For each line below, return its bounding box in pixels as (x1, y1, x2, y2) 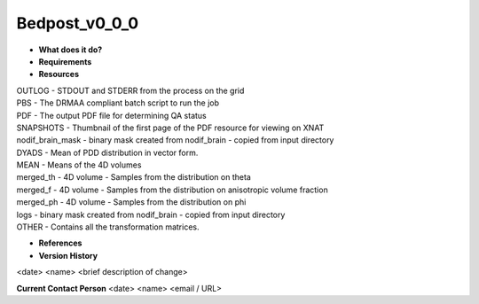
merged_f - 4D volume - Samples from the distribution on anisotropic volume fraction (16, 184, 328, 195)
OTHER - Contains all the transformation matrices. (16, 222, 200, 232)
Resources (38, 69, 80, 80)
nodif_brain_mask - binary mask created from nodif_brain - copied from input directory (16, 135, 334, 145)
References (38, 238, 82, 248)
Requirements (38, 56, 92, 66)
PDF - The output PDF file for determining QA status (16, 110, 208, 121)
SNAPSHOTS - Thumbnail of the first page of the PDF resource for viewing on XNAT (16, 122, 325, 133)
